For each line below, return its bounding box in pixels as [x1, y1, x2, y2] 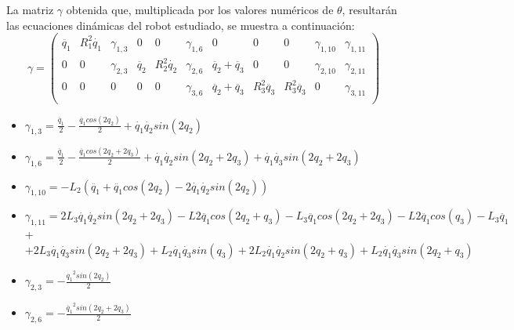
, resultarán [342, 2, 397, 17]
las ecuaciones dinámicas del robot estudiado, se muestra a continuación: [6, 16, 355, 33]
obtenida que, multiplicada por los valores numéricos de [66, 2, 334, 17]
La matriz [6, 2, 54, 17]
